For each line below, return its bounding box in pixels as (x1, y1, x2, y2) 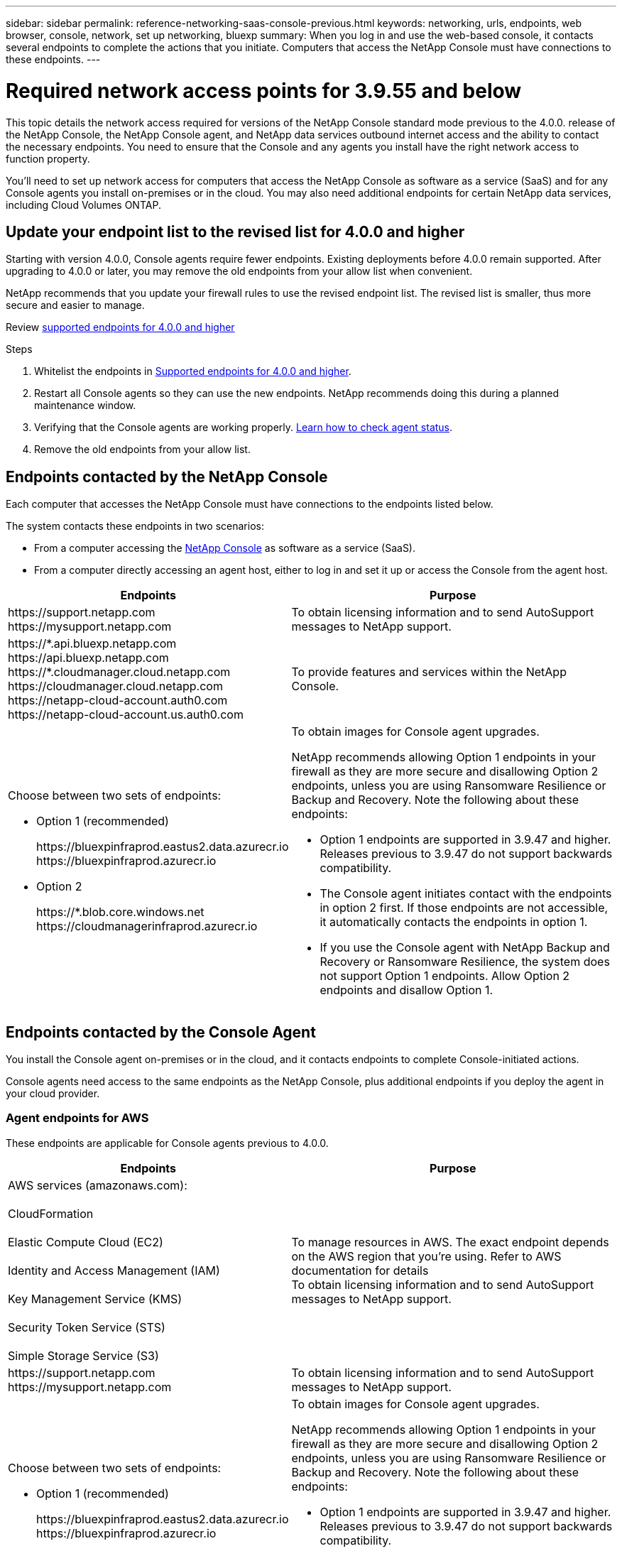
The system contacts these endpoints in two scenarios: (6, 520, 264, 533)
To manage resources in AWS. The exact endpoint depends (291, 1234, 609, 1249)
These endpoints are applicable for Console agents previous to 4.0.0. (6, 1136, 329, 1149)
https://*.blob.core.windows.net (36, 905, 204, 920)
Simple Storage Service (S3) (8, 1348, 159, 1363)
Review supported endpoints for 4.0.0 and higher (6, 321, 235, 334)
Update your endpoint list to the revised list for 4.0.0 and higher (6, 222, 465, 241)
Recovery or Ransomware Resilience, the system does (320, 954, 610, 969)
